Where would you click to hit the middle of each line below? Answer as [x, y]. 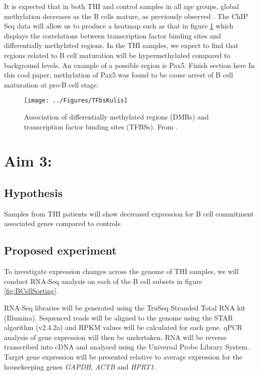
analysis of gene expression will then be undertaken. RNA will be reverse [115, 337]
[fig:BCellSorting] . [31, 291]
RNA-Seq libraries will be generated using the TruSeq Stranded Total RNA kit [125, 307]
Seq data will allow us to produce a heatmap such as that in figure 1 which [119, 26]
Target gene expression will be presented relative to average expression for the [123, 356]
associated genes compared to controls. [63, 223]
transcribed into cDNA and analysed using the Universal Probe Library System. [127, 347]
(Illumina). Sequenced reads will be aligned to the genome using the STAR [119, 317]
